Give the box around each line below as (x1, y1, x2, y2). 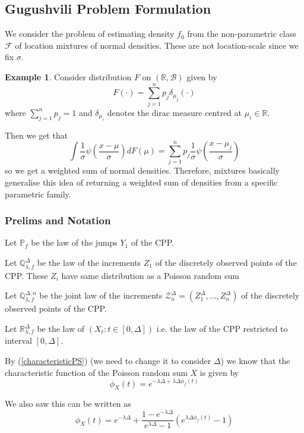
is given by (199, 366, 239, 378)
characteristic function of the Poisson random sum (5, 366, 188, 378)
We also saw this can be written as (5, 397, 131, 410)
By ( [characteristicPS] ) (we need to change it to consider (5, 354, 211, 367)
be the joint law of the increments (39, 289, 163, 302)
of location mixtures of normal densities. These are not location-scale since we (15, 39, 299, 51)
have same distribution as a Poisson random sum (61, 269, 239, 281)
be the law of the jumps (31, 236, 118, 249)
